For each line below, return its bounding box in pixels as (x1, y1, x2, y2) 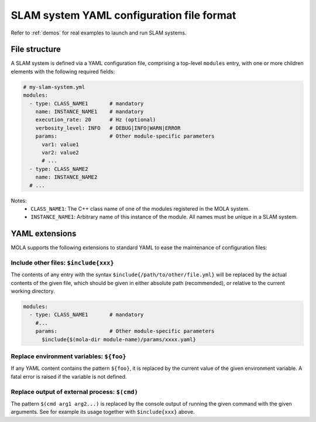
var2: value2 (42, 149, 79, 156)
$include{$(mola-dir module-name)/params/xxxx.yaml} (42, 336, 196, 342)
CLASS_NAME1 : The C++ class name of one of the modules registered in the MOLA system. (30, 205, 250, 212)
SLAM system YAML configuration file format (11, 9, 236, 22)
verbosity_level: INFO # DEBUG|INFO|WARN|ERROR (35, 125, 181, 131)
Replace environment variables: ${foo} (11, 352, 126, 361)
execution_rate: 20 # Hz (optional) (35, 116, 156, 123)
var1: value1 (42, 141, 79, 147)
